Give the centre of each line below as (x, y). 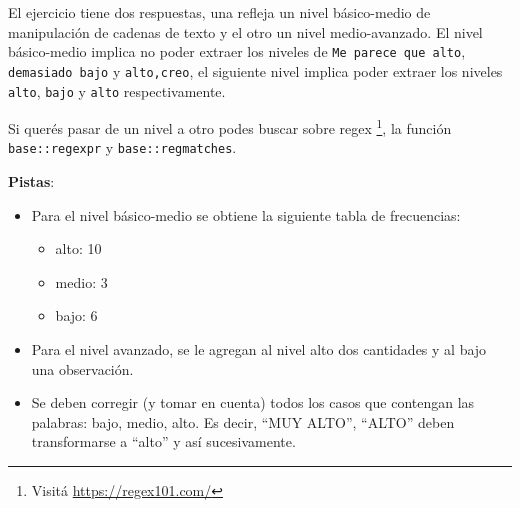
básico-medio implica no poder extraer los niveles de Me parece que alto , (237, 51)
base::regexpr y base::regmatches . (122, 147)
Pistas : (31, 181)
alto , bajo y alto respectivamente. (117, 90)
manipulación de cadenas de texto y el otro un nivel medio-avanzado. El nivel (245, 31)
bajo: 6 (76, 315)
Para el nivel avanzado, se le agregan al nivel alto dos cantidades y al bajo (259, 349)
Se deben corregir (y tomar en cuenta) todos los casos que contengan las (253, 402)
